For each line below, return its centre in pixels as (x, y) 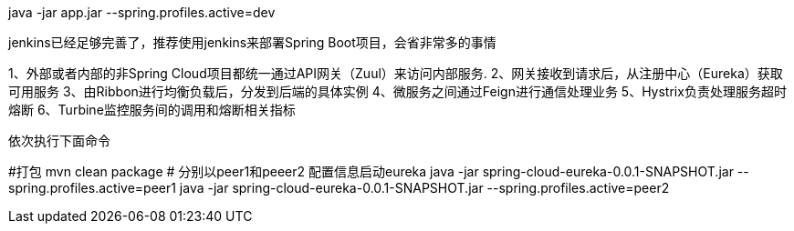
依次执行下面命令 (59, 141)
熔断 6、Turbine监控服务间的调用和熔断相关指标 (152, 110)
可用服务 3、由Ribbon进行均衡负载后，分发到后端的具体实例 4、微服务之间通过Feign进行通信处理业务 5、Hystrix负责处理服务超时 (397, 91)
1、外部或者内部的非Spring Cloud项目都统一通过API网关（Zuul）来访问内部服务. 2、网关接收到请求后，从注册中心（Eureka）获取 (396, 73)
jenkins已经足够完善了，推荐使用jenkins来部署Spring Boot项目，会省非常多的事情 (252, 42)
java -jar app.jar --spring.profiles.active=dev (142, 12)
